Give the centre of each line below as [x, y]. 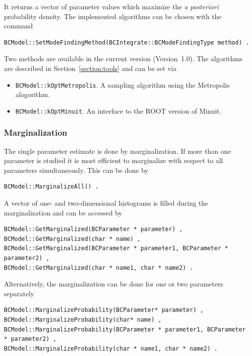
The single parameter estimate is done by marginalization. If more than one [117, 151]
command [19, 26]
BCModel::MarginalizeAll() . [51, 187]
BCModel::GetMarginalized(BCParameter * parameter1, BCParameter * [116, 249]
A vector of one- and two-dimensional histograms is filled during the [106, 203]
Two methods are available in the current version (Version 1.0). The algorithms [123, 59]
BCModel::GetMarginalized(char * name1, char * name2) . [99, 268]
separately [19, 293]
